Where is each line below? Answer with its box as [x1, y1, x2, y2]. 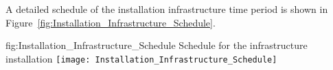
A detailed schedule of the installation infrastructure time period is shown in [5, 2, 328, 16]
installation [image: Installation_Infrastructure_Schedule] [5, 51, 277, 65]
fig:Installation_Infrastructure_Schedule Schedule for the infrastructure [5, 38, 308, 52]
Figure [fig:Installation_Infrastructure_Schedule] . [5, 15, 216, 29]
